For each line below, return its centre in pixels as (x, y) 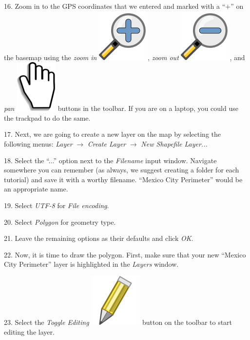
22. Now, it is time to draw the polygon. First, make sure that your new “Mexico (125, 254)
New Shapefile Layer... (174, 143)
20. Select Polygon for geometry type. (60, 222)
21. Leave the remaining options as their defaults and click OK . (99, 238)
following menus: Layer (38, 143)
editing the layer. (29, 331)
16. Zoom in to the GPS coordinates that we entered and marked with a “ (115, 6)
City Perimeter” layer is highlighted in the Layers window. (91, 264)
